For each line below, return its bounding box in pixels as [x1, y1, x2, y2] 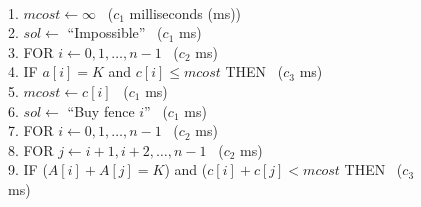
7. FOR [8, 120, 54, 141]
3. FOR [8, 41, 54, 62]
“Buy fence [67, 100, 135, 121]
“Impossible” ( [67, 22, 163, 43]
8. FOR [8, 139, 54, 160]
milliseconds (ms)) [129, 2, 242, 23]
